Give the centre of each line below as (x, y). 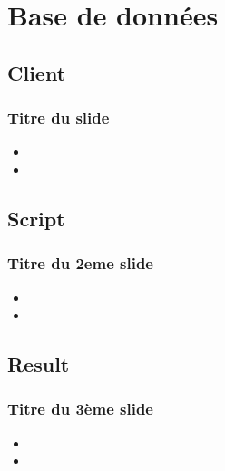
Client (37, 72)
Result (39, 364)
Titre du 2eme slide (80, 263)
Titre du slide (59, 118)
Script (36, 218)
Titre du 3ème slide (80, 409)
